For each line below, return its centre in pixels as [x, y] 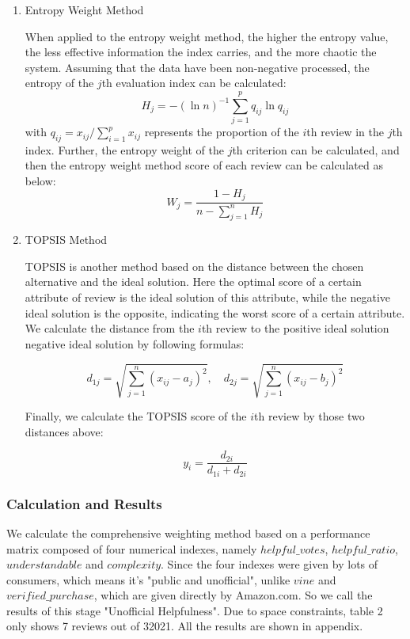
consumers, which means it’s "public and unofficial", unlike [148, 579]
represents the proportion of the [222, 132]
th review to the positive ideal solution [295, 328]
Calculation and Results [84, 503]
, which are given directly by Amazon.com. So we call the [233, 595]
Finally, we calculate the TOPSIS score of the [136, 416]
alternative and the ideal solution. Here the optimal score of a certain [193, 281]
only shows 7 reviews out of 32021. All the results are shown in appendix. [185, 626]
